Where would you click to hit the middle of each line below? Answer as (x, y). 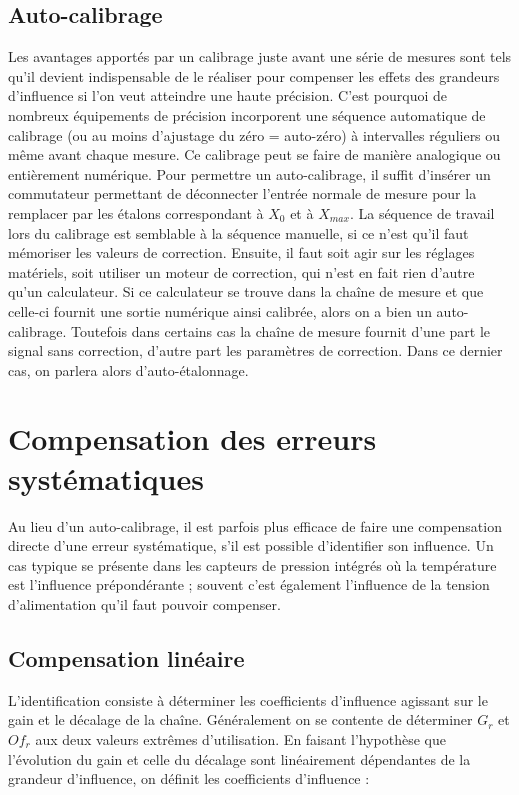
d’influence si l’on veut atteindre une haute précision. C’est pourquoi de (228, 95)
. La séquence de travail (422, 212)
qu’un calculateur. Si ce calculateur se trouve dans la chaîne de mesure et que (246, 291)
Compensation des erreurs (192, 438)
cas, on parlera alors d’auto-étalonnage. (128, 369)
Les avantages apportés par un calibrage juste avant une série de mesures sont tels (260, 56)
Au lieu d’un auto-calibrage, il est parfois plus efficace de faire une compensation (255, 525)
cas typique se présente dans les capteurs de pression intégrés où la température (252, 564)
